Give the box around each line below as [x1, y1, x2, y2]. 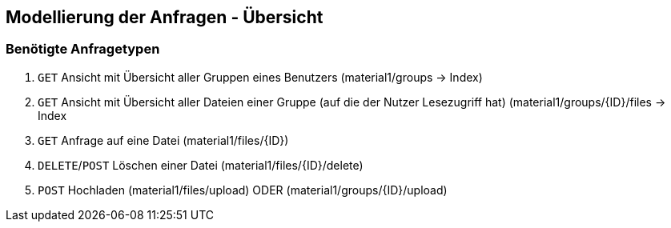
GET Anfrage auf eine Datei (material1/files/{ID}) [38, 133, 289, 147]
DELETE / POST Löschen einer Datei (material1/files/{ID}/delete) [38, 158, 364, 172]
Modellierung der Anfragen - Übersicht [6, 7, 323, 27]
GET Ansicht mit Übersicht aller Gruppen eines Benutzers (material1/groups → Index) [38, 70, 483, 84]
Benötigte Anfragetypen [6, 41, 160, 58]
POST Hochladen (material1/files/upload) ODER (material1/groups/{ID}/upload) [38, 182, 448, 197]
